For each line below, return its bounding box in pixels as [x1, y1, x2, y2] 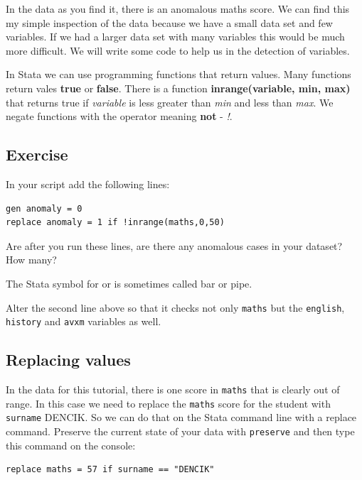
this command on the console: [6, 437, 136, 452]
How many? [6, 252, 57, 267]
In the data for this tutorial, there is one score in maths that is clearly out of [6, 382, 340, 397]
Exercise [6, 143, 68, 165]
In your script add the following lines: [6, 176, 170, 191]
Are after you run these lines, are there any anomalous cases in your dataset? [6, 238, 343, 253]
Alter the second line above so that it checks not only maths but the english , [6, 300, 345, 315]
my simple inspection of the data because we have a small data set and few [6, 15, 333, 30]
